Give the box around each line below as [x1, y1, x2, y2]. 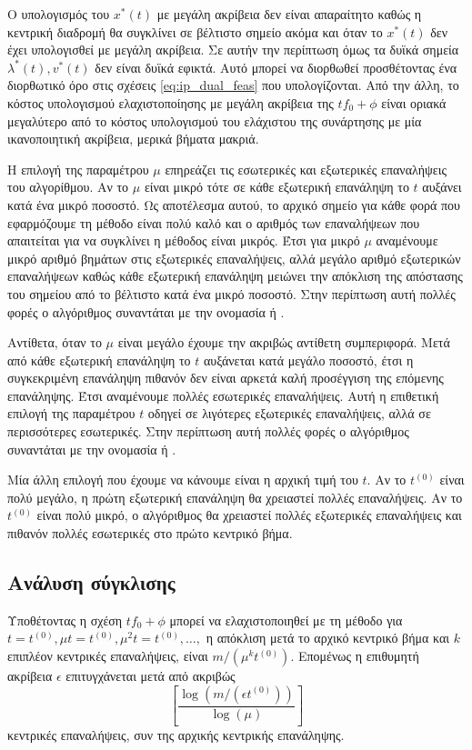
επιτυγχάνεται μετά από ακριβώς [65, 666, 236, 685]
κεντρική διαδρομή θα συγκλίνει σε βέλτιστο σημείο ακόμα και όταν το [7, 22, 383, 41]
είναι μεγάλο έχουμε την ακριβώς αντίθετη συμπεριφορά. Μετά [117, 333, 450, 352]
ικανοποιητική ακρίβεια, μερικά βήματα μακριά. [7, 129, 259, 148]
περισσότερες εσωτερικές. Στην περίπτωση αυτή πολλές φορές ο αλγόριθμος [7, 422, 409, 441]
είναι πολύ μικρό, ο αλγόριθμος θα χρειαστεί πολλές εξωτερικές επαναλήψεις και [36, 505, 462, 525]
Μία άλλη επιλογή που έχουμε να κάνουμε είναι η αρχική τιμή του [7, 470, 358, 489]
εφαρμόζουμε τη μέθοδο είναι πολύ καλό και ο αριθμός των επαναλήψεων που [7, 213, 420, 232]
